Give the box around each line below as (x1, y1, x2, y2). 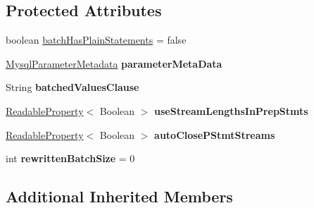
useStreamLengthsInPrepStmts (154, 103, 308, 118)
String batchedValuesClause (6, 80, 139, 94)
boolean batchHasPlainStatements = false (6, 32, 187, 47)
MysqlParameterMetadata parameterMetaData (6, 56, 222, 71)
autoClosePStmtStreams (154, 127, 275, 142)
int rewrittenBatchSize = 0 (6, 151, 135, 166)
